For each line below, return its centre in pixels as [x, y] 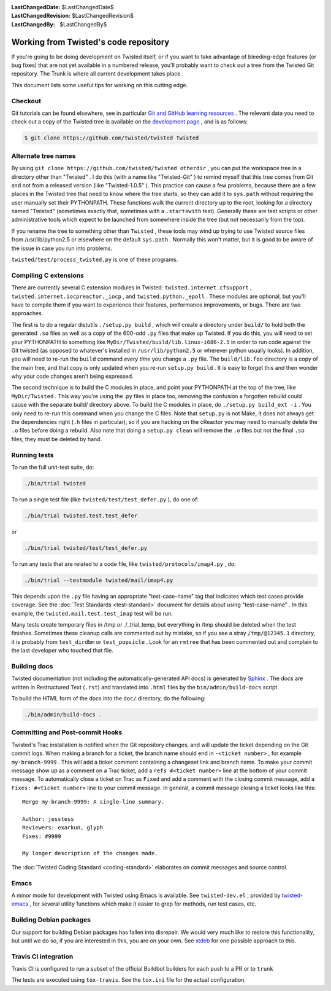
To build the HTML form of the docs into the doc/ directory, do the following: [108, 699]
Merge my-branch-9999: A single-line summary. [93, 802]
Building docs [32, 666]
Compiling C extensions [48, 275]
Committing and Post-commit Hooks [67, 732]
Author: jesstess [48, 819]
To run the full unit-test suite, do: [53, 467]
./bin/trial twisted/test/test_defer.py [86, 548]
